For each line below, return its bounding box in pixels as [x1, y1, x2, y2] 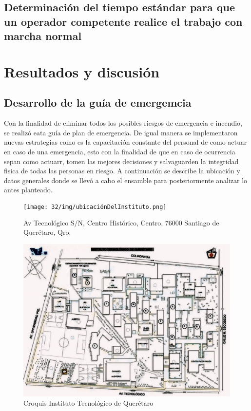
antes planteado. [4, 185, 53, 195]
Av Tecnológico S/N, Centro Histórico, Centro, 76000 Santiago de [23, 217, 219, 227]
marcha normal [4, 28, 82, 43]
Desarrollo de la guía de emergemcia [4, 95, 192, 110]
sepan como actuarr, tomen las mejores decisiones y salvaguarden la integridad [4, 156, 239, 166]
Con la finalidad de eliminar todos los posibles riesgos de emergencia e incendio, [4, 118, 243, 128]
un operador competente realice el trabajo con [4, 14, 243, 29]
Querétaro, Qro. [23, 227, 71, 237]
